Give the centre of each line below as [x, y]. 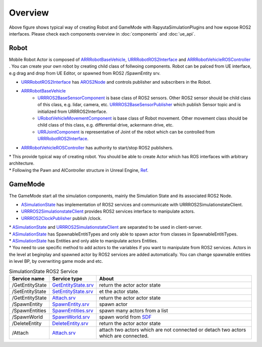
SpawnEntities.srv [73, 310]
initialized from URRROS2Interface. [73, 111]
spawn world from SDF [125, 317]
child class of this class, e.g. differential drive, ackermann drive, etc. [106, 125]
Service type [67, 278]
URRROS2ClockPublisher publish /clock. [61, 218]
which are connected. [124, 336]
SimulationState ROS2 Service [43, 271]
